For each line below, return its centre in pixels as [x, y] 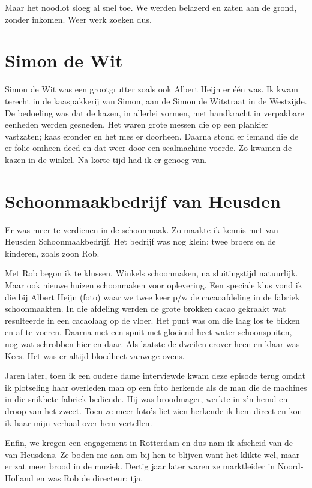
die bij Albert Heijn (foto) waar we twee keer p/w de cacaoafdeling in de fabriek [152, 296]
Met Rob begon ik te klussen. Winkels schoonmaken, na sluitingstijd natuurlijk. [151, 273]
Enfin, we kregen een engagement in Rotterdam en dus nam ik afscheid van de [149, 443]
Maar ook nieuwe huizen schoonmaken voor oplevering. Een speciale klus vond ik [154, 284]
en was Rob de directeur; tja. [90, 478]
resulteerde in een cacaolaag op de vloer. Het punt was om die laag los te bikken [152, 320]
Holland [19, 478]
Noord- [290, 466]
